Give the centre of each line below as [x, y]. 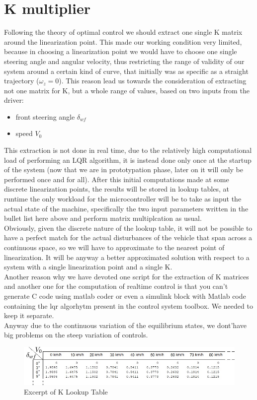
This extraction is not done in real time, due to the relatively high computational [128, 150]
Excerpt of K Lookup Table [66, 392]
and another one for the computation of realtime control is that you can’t [116, 286]
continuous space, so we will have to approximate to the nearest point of [114, 247]
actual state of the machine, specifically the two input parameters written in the [126, 208]
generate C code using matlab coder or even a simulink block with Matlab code [125, 296]
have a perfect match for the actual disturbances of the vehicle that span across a [128, 237]
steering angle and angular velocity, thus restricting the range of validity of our [124, 61]
